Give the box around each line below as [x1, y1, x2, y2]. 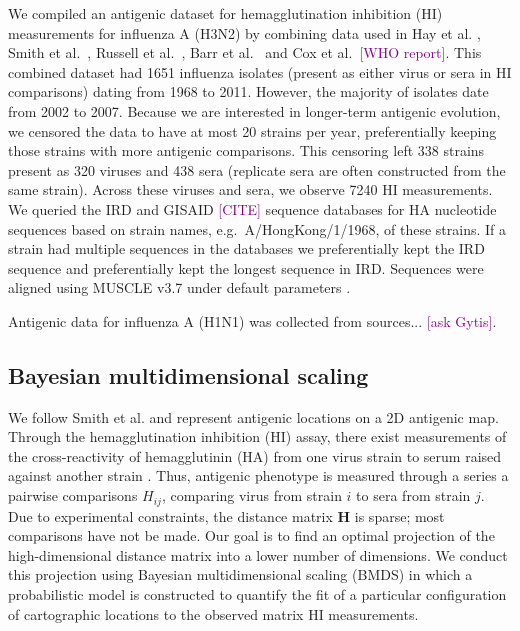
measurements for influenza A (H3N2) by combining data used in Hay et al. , [8, 22, 481, 43]
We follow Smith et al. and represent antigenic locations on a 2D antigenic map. [8, 406, 499, 427]
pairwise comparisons [8, 485, 138, 506]
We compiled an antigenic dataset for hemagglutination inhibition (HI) [8, 3, 443, 23]
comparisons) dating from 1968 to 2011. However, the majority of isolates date [8, 81, 489, 102]
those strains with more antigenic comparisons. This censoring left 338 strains [8, 140, 485, 161]
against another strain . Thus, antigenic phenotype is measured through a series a [8, 465, 509, 486]
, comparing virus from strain [161, 485, 342, 506]
